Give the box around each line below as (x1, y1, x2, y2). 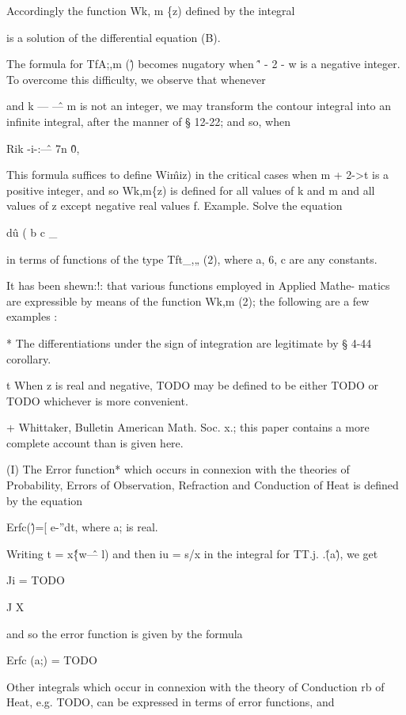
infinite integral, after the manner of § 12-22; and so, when (6, 112, 290, 129)
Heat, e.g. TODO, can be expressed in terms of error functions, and (6, 694, 335, 710)
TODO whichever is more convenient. (6, 392, 188, 409)
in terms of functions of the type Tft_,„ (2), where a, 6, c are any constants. (6, 250, 378, 267)
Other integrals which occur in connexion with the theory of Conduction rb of (6, 678, 385, 694)
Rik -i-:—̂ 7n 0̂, (6, 139, 80, 156)
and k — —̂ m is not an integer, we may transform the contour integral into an (6, 97, 392, 114)
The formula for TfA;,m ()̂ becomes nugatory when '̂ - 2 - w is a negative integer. (6, 55, 400, 72)
